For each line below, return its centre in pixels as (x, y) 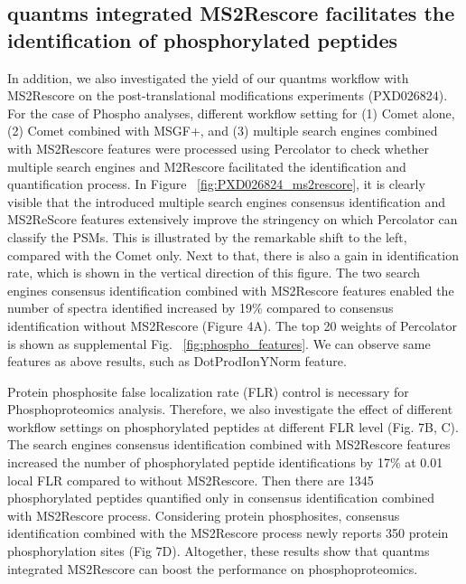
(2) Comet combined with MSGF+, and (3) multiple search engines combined (223, 131)
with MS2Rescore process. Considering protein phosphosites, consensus (204, 515)
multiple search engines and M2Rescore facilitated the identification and (207, 166)
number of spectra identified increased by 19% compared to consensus (200, 308)
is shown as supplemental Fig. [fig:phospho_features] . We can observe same (219, 343)
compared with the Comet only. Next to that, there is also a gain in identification (233, 254)
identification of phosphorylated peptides (203, 39)
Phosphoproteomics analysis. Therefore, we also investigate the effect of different (230, 409)
